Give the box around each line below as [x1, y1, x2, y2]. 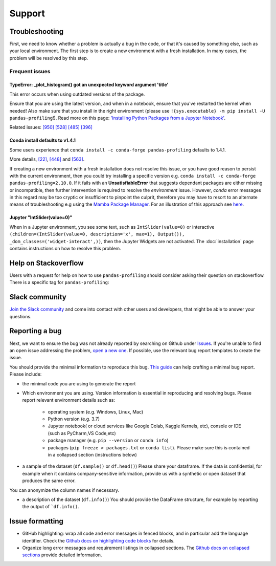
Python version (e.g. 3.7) [48, 416, 100, 422]
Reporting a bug [9, 326, 62, 335]
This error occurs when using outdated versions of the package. [9, 91, 145, 97]
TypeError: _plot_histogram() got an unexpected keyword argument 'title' [9, 82, 169, 88]
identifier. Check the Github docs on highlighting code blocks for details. [22, 537, 175, 543]
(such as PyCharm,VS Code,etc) [48, 430, 116, 436]
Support [9, 8, 45, 19]
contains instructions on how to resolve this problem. [9, 246, 121, 252]
